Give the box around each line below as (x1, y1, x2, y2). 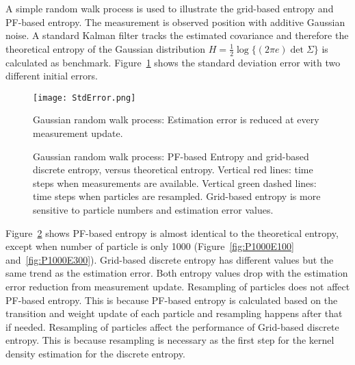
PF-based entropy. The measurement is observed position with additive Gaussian (5, 14, 345, 29)
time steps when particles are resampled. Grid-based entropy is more (33, 189, 321, 203)
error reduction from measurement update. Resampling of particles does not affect (5, 279, 350, 293)
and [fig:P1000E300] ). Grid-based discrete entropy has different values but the (5, 252, 334, 266)
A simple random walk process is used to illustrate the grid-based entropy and (5, 1, 334, 15)
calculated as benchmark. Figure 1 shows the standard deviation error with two (5, 55, 341, 69)
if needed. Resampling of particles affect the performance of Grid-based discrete (5, 319, 339, 333)
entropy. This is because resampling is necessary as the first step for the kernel (5, 333, 334, 347)
